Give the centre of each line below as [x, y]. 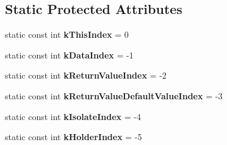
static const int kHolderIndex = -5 [74, 137]
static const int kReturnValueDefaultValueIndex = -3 [114, 95]
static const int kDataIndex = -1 [69, 55]
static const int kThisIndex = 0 [67, 34]
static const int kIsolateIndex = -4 [73, 116]
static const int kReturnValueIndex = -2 [86, 75]
